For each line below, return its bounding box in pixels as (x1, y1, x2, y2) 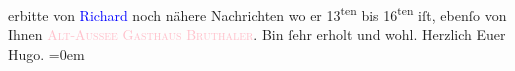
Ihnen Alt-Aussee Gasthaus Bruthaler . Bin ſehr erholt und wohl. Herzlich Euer (8, 24, 506, 45)
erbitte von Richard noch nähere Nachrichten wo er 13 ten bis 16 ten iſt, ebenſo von (8, 2, 507, 25)
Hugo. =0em (8, 43, 85, 64)
